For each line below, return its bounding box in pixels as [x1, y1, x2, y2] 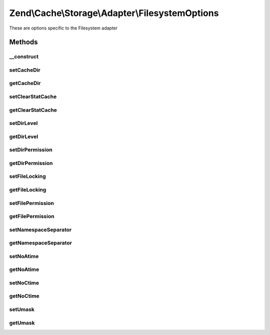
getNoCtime [9, 292, 39, 299]
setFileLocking [9, 173, 46, 180]
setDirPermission [9, 146, 52, 153]
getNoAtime [9, 266, 39, 273]
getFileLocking [9, 186, 46, 193]
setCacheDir [9, 66, 40, 73]
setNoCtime [9, 279, 39, 286]
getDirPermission [9, 159, 53, 166]
